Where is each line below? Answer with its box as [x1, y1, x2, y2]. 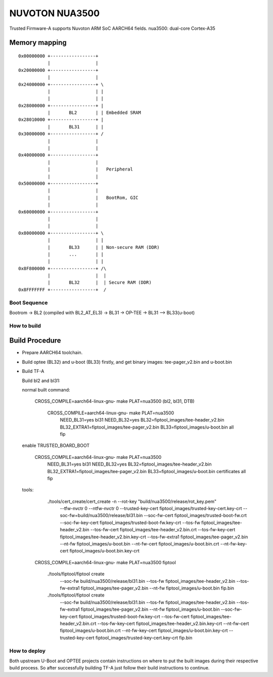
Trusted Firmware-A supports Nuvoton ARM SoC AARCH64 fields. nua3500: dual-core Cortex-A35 [9, 25, 216, 31]
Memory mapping [9, 38, 67, 47]
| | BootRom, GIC [47, 195, 139, 200]
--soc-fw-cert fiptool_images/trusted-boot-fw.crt [144, 513, 247, 519]
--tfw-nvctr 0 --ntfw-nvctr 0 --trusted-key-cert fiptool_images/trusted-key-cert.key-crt [60, 505, 242, 512]
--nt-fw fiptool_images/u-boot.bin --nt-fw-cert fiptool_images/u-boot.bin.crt [60, 541, 219, 547]
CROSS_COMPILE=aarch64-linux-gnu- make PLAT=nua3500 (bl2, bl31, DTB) [34, 398, 195, 404]
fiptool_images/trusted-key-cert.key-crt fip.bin [95, 634, 193, 641]
